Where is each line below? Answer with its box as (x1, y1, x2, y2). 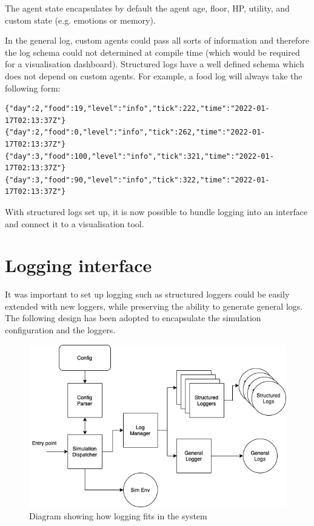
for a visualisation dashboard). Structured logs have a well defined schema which (5, 58, 304, 70)
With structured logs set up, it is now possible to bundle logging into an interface (5, 205, 308, 218)
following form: (5, 81, 61, 94)
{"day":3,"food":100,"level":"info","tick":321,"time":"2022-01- (5, 151, 274, 161)
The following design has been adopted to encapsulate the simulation (5, 311, 261, 324)
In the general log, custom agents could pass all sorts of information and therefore (5, 34, 309, 47)
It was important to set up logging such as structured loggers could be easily (5, 288, 290, 301)
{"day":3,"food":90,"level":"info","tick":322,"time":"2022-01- (5, 175, 270, 184)
